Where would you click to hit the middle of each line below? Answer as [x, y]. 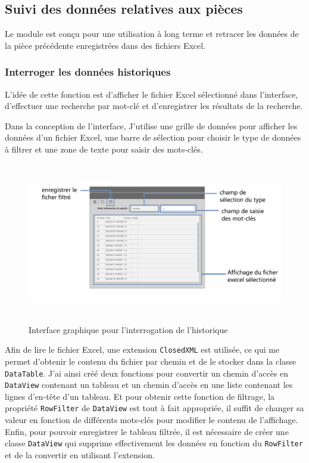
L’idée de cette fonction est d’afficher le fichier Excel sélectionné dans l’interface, [152, 94]
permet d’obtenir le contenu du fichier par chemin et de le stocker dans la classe [151, 361]
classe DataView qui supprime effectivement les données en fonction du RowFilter [154, 443]
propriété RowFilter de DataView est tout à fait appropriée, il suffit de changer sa [154, 408]
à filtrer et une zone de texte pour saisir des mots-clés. [104, 149]
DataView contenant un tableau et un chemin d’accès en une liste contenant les [149, 385]
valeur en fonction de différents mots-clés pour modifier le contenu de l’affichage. [152, 420]
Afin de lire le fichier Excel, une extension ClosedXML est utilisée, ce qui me [142, 349]
